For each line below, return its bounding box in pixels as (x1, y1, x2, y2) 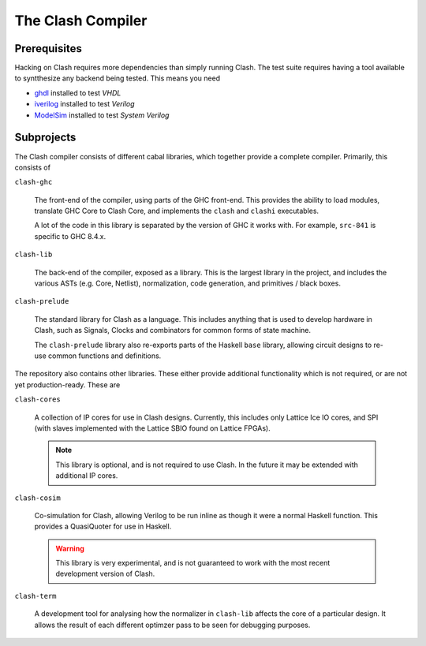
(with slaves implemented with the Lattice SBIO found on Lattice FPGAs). (34, 423, 271, 433)
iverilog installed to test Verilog (34, 99, 135, 109)
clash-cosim (14, 493, 61, 502)
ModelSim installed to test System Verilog (34, 110, 170, 120)
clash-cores (14, 395, 61, 404)
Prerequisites (14, 42, 82, 55)
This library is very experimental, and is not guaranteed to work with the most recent (55, 558, 331, 568)
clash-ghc (14, 177, 53, 187)
